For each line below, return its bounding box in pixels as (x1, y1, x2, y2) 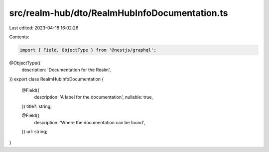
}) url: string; (21, 129, 47, 135)
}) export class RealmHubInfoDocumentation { (9, 76, 104, 82)
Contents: (9, 34, 29, 40)
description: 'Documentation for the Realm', (21, 67, 111, 73)
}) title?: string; (21, 103, 52, 109)
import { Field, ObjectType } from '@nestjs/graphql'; (19, 47, 156, 53)
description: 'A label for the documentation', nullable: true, (34, 94, 153, 100)
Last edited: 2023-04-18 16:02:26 (9, 25, 79, 31)
